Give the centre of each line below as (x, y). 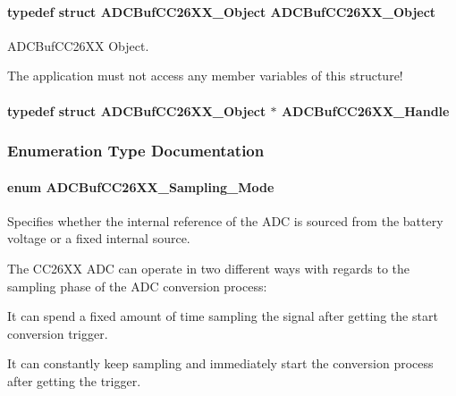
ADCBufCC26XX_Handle (365, 110)
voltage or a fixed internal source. (99, 238)
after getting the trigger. (74, 380)
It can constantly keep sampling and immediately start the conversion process (220, 363)
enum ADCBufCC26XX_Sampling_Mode (141, 186)
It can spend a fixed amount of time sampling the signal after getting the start (223, 316)
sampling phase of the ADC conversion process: (137, 286)
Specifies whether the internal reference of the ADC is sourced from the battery (225, 220)
